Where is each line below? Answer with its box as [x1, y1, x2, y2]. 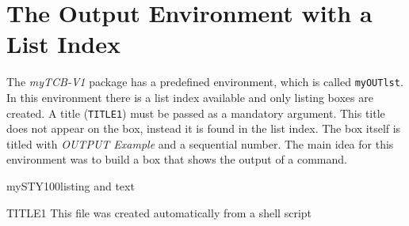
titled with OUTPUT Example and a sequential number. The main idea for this [6, 135, 394, 152]
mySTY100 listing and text [6, 178, 135, 194]
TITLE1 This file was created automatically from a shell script [6, 204, 312, 220]
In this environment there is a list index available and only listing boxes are [6, 89, 373, 105]
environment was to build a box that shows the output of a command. [6, 151, 347, 168]
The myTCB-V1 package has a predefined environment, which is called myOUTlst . [6, 73, 403, 90]
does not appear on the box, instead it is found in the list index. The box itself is [6, 120, 401, 137]
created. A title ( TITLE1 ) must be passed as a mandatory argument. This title [6, 104, 385, 121]
